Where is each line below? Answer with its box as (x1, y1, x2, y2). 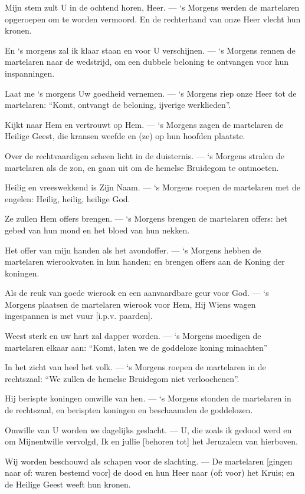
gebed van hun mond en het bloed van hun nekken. (5, 223, 190, 236)
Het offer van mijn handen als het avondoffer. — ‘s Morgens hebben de (5, 243, 261, 256)
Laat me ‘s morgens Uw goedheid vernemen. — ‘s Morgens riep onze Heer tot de (5, 87, 297, 99)
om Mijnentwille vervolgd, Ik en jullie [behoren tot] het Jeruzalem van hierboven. (5, 435, 298, 447)
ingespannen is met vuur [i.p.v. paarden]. (5, 309, 153, 322)
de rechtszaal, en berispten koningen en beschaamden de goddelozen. (5, 404, 253, 416)
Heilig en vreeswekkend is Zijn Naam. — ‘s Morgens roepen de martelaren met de (5, 181, 300, 193)
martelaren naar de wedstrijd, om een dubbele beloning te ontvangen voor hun (5, 55, 288, 68)
